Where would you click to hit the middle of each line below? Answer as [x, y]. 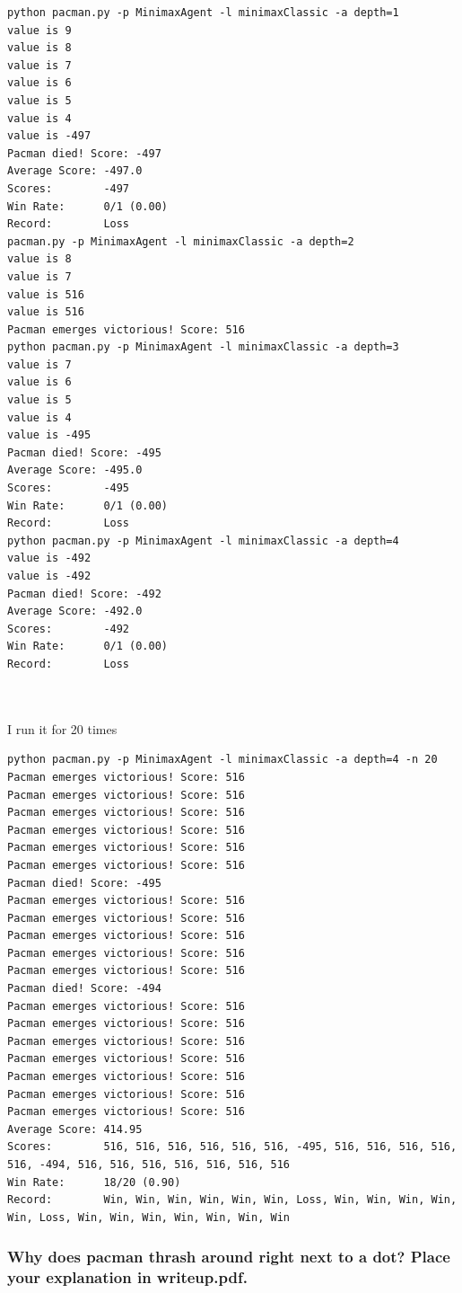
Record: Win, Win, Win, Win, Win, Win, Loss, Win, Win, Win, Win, [232, 1200]
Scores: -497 [69, 188]
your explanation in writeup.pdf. [127, 1277]
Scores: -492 [69, 629]
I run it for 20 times [62, 728]
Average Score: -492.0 [75, 611]
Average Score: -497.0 [75, 171]
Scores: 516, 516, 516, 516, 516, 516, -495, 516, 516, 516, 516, [232, 1147]
